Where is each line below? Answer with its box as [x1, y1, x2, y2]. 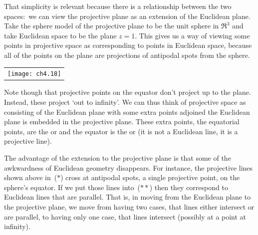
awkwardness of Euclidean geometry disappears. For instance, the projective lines [4, 162, 253, 173]
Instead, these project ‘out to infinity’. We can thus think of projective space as [4, 97, 246, 107]
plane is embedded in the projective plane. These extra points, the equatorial [4, 116, 240, 127]
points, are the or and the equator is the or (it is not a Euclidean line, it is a [4, 126, 238, 136]
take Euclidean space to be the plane [4, 30, 117, 40]
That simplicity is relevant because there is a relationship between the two [4, 1, 232, 11]
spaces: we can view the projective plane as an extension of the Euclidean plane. [4, 10, 251, 21]
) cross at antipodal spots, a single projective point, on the [60, 172, 240, 183]
